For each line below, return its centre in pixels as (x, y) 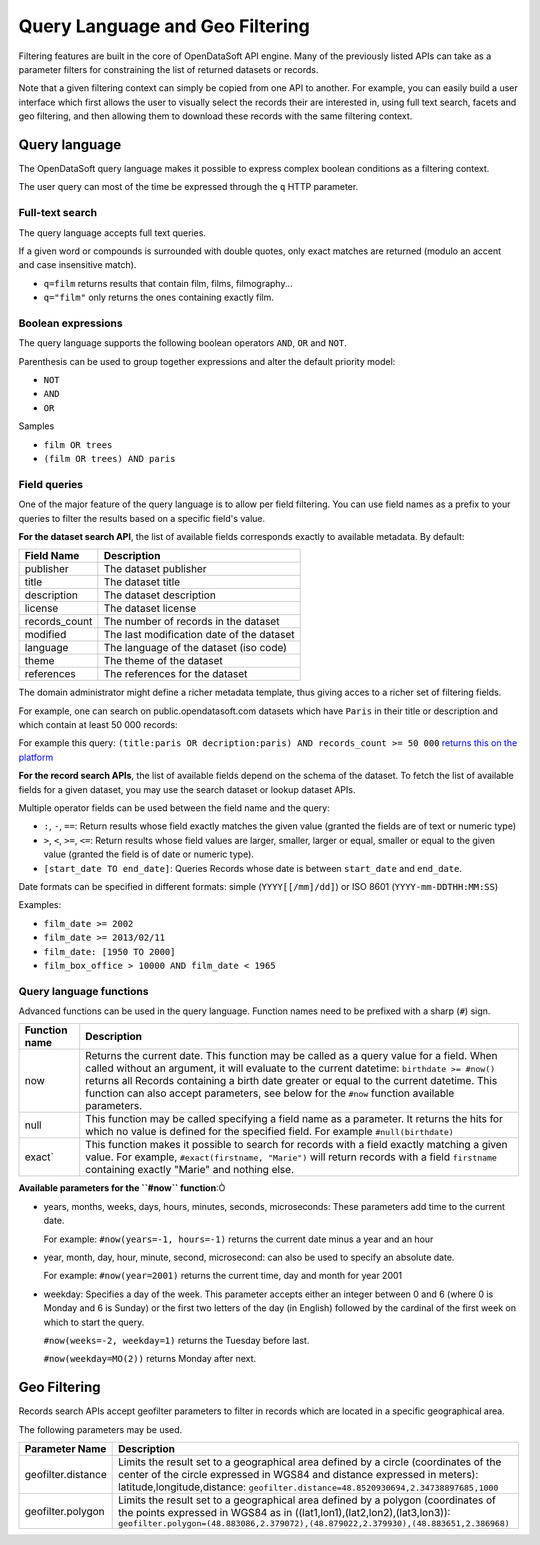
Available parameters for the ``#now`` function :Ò (122, 1188)
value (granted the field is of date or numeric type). (149, 854)
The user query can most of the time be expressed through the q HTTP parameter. (188, 187)
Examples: (40, 905)
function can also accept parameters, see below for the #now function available (270, 1093)
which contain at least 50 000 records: (98, 725)
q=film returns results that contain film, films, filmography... (168, 283)
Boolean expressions (71, 323)
